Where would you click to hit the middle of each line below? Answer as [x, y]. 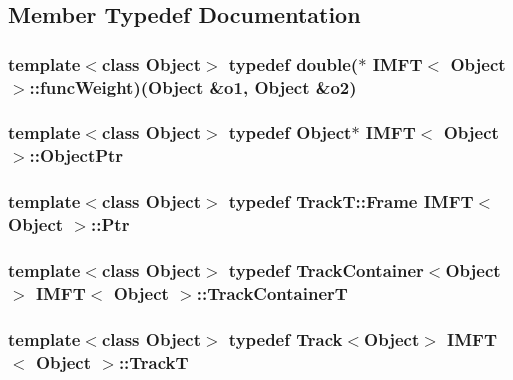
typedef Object [290, 132]
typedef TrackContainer [326, 270]
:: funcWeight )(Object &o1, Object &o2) [193, 86]
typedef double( [293, 63]
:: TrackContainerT [272, 292]
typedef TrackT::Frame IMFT [351, 201]
